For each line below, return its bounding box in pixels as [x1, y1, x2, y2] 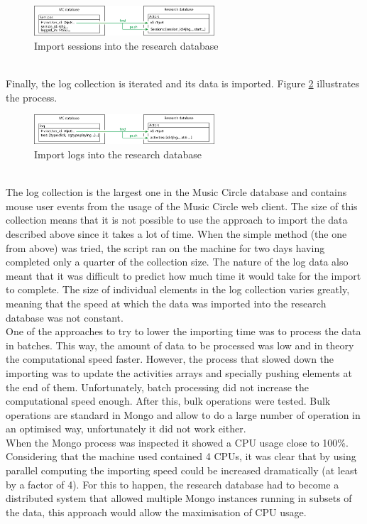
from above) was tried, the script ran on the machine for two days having [6, 240, 325, 255]
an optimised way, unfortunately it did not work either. [6, 421, 246, 436]
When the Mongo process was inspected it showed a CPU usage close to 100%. [6, 435, 349, 449]
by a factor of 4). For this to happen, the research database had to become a [6, 476, 339, 491]
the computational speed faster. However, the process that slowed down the [6, 351, 334, 366]
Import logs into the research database [34, 147, 202, 161]
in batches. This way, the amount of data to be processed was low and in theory [6, 337, 354, 352]
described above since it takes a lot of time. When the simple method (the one [6, 226, 347, 241]
